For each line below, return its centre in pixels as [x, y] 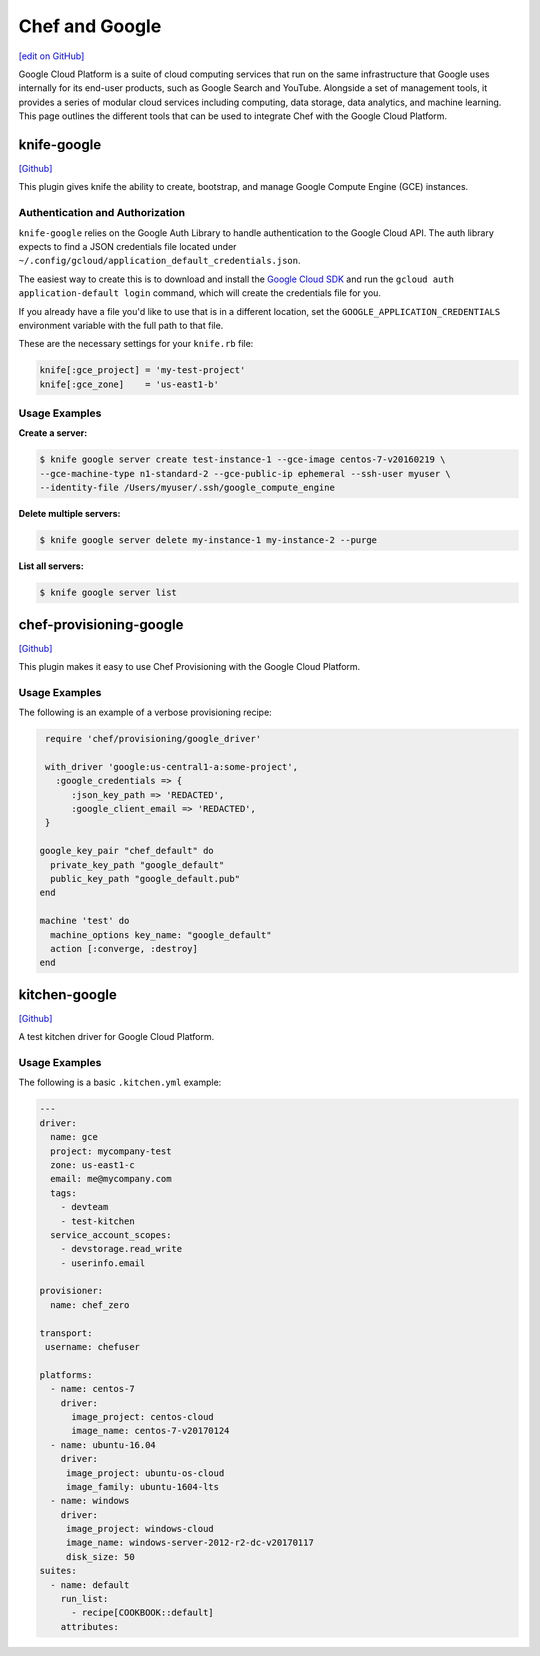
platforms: [66, 1374]
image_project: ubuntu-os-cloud [145, 1473]
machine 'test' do [84, 921]
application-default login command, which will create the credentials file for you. [200, 293]
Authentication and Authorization [101, 213]
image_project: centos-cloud [142, 1416]
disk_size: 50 [100, 1556]
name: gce [74, 1137]
